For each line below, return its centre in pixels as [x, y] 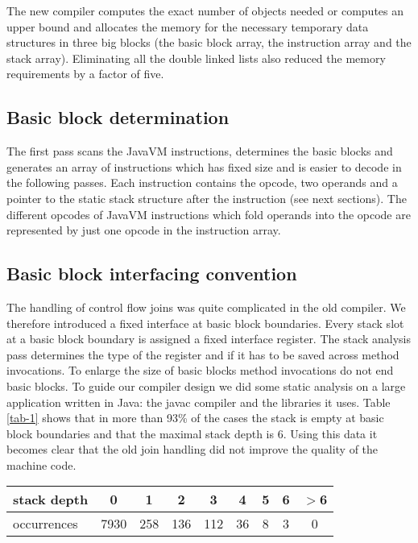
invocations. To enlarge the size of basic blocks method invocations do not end [200, 370]
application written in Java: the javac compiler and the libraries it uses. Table [199, 402]
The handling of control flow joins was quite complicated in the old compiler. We [206, 307]
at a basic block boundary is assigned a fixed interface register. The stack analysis [209, 339]
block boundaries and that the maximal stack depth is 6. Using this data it [192, 433]
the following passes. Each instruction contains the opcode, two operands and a [202, 182]
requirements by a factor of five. [85, 74]
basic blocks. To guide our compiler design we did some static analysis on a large [206, 385]
